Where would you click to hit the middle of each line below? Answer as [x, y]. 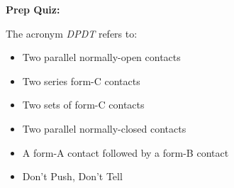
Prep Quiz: [33, 9]
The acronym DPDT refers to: [72, 33]
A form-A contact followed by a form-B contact [126, 152]
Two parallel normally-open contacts [101, 57]
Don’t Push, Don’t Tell [72, 176]
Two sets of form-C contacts [83, 105]
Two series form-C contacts [81, 81]
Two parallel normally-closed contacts [104, 128]
